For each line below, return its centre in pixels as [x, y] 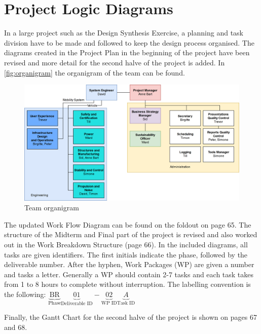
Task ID [126, 303]
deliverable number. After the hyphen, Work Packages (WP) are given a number [129, 264]
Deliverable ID [77, 303]
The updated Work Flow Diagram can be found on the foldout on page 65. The [128, 224]
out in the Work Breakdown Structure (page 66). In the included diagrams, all [126, 245]
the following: [25, 294]
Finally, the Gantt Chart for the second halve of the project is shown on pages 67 [130, 317]
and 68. [16, 327]
